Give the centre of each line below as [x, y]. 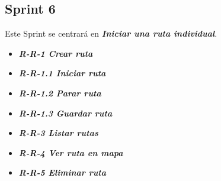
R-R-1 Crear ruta [56, 53]
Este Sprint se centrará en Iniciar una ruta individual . [111, 33]
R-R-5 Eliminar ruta [63, 172]
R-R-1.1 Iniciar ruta [62, 73]
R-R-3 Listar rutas [58, 133]
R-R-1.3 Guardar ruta [65, 113]
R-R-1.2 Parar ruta [60, 93]
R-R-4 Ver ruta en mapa [71, 152]
